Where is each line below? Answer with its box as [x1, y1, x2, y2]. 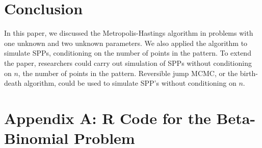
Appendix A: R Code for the [4, 107, 211, 128]
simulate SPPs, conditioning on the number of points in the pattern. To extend [4, 47, 251, 58]
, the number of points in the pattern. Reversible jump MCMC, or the [18, 67, 238, 78]
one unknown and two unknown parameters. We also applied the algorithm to [4, 37, 248, 48]
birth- [240, 67, 258, 78]
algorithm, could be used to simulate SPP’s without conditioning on [23, 78, 237, 88]
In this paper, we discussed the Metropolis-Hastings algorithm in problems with [4, 28, 253, 38]
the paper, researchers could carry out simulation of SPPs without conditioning [4, 57, 252, 68]
